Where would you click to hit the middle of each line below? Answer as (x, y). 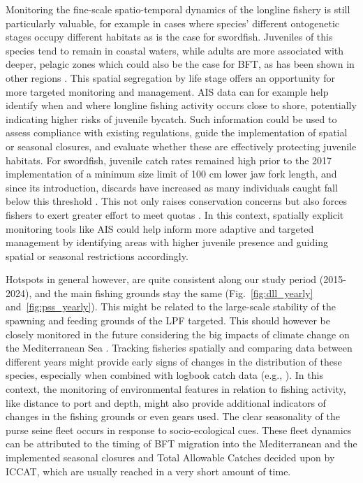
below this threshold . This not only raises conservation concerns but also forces (176, 201)
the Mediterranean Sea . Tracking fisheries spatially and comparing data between (179, 348)
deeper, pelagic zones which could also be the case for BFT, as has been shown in (180, 64)
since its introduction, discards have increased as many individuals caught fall (172, 187)
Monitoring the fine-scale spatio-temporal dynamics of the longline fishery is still (178, 9)
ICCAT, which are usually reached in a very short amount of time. (148, 471)
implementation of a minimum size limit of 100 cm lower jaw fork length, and (171, 174)
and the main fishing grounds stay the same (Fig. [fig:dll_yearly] (174, 293)
